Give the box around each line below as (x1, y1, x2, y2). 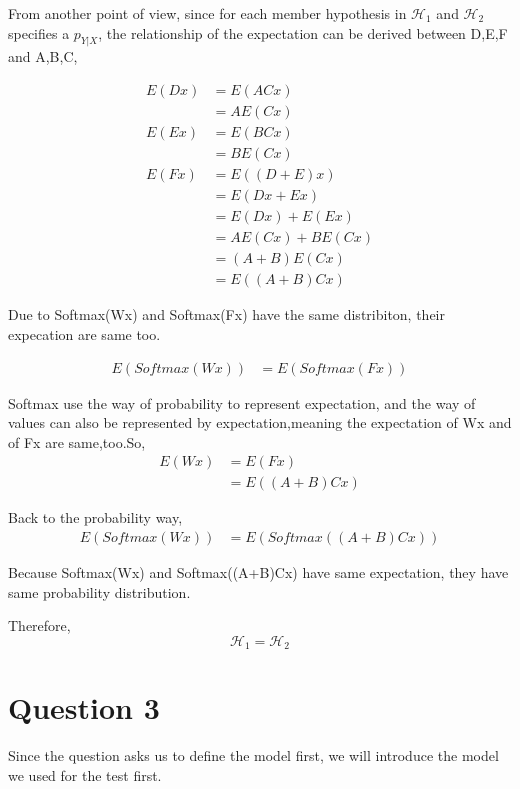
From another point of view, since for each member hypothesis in (8, 3, 407, 23)
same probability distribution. (8, 581, 191, 602)
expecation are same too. (8, 323, 161, 344)
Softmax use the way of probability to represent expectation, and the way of (8, 392, 476, 413)
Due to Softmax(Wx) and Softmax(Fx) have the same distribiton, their (8, 304, 445, 325)
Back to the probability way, (8, 507, 183, 528)
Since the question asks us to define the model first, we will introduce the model (8, 745, 499, 766)
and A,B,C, (8, 46, 78, 67)
